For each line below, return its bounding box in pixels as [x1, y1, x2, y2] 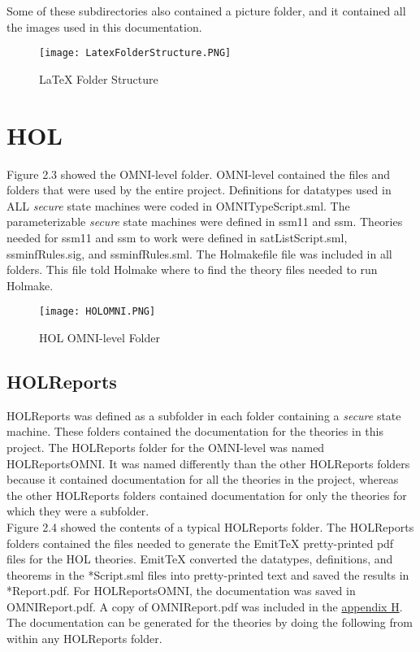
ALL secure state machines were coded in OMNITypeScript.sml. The [6, 197, 350, 214]
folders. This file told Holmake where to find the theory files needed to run [6, 261, 378, 278]
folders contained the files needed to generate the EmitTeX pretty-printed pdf [6, 534, 394, 551]
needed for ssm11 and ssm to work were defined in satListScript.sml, [6, 228, 348, 246]
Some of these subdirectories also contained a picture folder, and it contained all [6, 2, 406, 19]
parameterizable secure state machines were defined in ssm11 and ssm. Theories [6, 213, 403, 230]
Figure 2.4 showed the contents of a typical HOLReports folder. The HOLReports [6, 518, 414, 535]
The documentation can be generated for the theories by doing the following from [6, 614, 413, 631]
